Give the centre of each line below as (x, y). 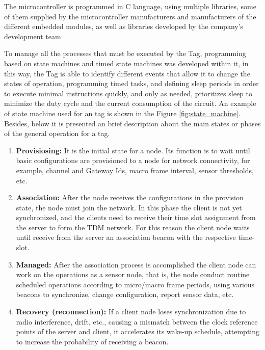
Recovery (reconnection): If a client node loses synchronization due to (131, 312)
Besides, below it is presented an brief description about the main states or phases (132, 123)
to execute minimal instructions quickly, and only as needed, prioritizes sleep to (128, 93)
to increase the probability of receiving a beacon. (92, 341)
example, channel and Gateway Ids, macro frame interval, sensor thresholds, (135, 170)
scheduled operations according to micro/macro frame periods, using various (135, 284)
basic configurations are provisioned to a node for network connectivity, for (133, 160)
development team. (34, 36)
